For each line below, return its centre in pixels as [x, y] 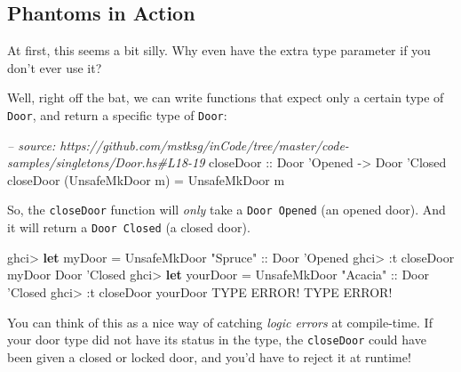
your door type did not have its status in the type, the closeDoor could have [217, 340]
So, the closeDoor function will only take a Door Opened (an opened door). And [227, 210]
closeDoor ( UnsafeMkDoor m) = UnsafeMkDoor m [146, 179]
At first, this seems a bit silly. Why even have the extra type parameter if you [219, 50]
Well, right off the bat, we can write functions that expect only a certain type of [226, 97]
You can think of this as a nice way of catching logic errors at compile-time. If [220, 322]
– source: [32, 145]
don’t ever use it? [55, 67]
